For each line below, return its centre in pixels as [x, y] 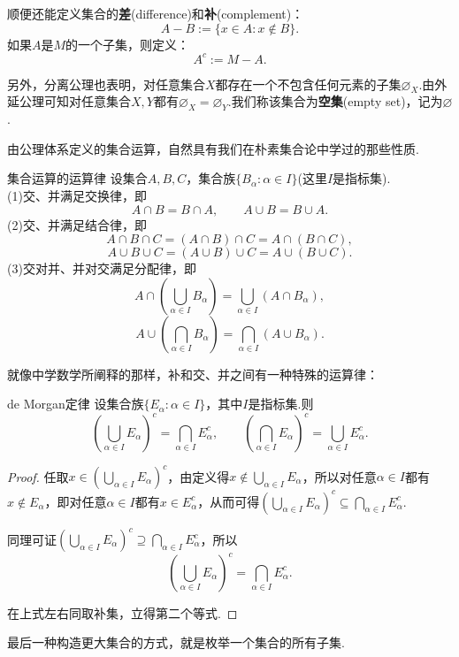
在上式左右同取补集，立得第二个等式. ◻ [122, 612]
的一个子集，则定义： [128, 44]
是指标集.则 [281, 404]
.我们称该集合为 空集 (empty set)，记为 [335, 101]
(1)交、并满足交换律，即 [77, 196]
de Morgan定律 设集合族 [76, 404]
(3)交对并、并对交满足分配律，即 [102, 268]
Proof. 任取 [38, 476]
